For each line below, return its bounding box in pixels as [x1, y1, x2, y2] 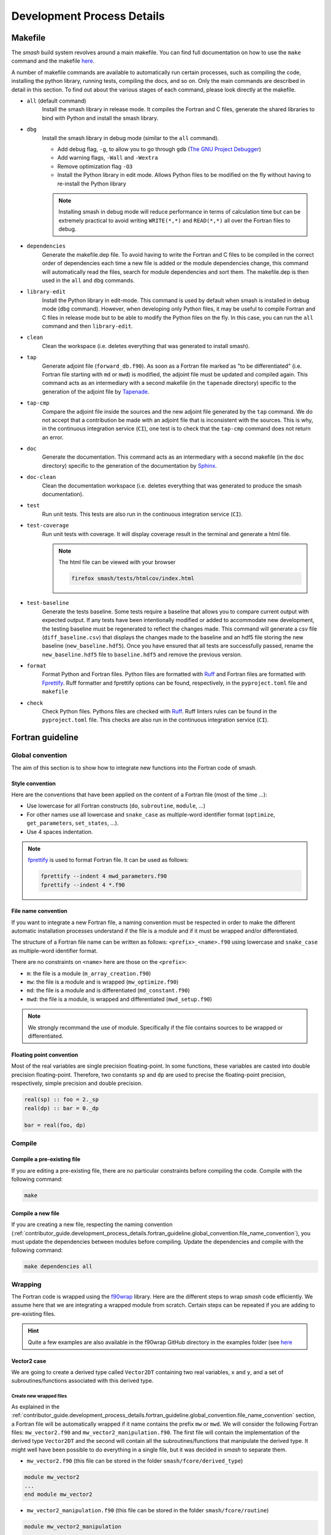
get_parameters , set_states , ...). [26, 820, 119, 827]
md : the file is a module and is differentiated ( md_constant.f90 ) [26, 987, 190, 994]
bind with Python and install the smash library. [42, 114, 159, 122]
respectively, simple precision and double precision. [11, 1079, 143, 1087]
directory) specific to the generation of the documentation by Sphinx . [42, 462, 217, 469]
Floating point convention [11, 1051, 78, 1059]
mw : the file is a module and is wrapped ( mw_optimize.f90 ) [26, 978, 179, 985]
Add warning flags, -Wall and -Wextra [57, 154, 159, 161]
